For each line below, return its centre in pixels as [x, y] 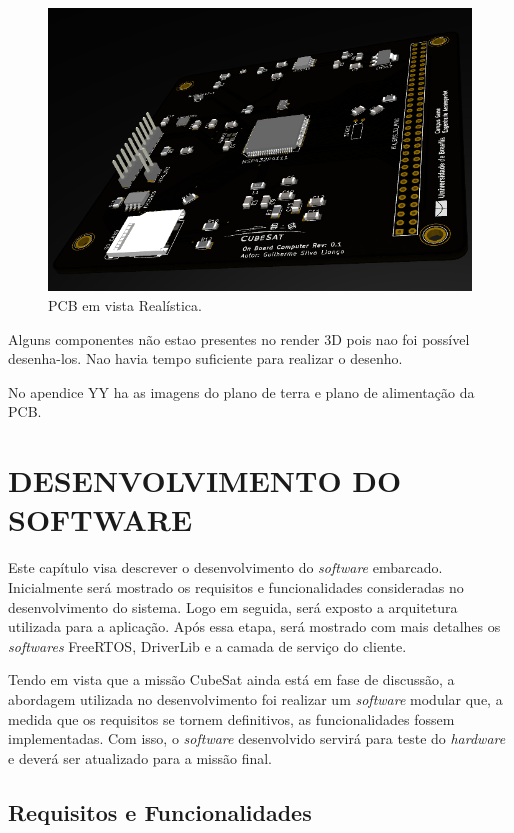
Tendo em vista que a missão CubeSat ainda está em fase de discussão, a [231, 679]
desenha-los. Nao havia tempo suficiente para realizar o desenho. [205, 358]
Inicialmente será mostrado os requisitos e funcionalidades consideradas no [236, 586]
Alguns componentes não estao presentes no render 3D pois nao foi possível [239, 338]
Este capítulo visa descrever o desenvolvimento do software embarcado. [225, 567]
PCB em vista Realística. [125, 305]
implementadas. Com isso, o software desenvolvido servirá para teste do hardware [257, 738]
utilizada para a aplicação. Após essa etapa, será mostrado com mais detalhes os [254, 626]
